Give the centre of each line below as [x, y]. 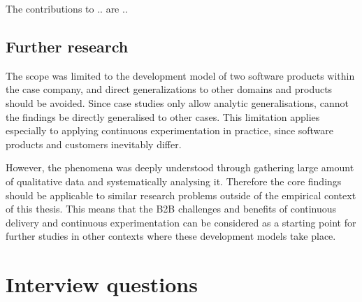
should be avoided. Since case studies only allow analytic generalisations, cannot [177, 102]
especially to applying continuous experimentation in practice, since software [170, 130]
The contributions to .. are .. [67, 8]
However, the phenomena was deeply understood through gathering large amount [180, 167]
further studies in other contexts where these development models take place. [171, 236]
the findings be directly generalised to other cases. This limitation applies [163, 116]
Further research [67, 46]
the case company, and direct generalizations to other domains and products [169, 89]
